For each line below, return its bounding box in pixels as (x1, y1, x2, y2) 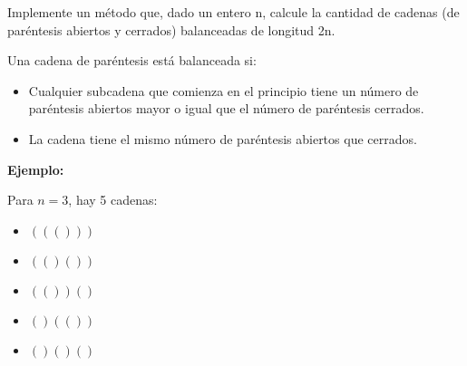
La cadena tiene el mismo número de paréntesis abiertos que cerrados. (28, 129, 417, 148)
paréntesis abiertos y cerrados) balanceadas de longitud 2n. (7, 20, 336, 39)
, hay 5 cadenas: (68, 190, 158, 209)
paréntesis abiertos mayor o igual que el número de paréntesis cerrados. (28, 99, 424, 118)
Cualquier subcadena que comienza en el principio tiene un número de (28, 81, 419, 100)
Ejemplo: (7, 159, 64, 178)
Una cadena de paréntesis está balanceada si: (7, 51, 257, 70)
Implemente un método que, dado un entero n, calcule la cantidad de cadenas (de (7, 3, 460, 21)
